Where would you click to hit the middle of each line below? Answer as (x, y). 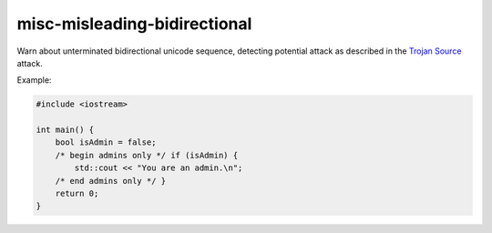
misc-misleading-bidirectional (134, 24)
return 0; (77, 194)
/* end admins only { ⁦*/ (111, 181)
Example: (34, 80)
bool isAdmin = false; (106, 142)
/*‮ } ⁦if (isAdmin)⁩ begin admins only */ (149, 155)
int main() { (65, 130)
